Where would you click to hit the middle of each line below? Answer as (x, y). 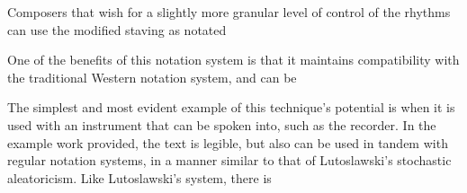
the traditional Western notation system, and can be (152, 77)
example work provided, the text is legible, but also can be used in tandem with (228, 142)
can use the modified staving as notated (117, 29)
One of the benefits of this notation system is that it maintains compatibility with (233, 60)
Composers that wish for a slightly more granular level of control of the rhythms (229, 12)
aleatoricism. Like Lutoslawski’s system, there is (139, 177)
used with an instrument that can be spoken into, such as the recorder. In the (222, 124)
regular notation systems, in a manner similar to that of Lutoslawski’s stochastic (229, 160)
